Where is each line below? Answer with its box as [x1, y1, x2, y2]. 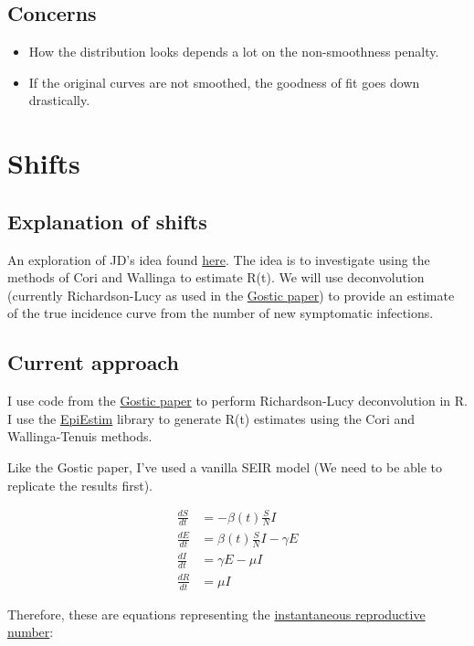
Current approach [7, 348, 179, 376]
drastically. [28, 90, 90, 110]
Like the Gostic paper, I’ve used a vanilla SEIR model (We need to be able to [7, 457, 443, 476]
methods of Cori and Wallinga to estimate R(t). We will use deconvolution [7, 268, 425, 287]
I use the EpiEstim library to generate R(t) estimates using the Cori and [7, 408, 416, 428]
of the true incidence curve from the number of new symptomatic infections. [7, 303, 434, 323]
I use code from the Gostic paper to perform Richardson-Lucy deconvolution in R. [7, 391, 468, 410]
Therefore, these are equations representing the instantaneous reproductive [7, 604, 426, 623]
